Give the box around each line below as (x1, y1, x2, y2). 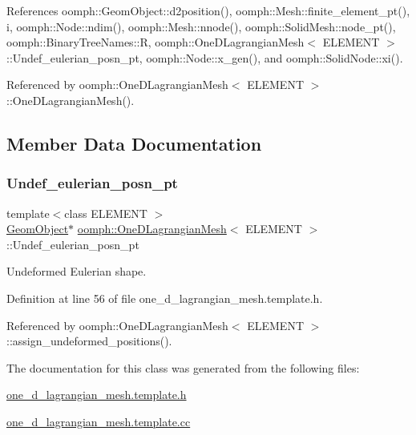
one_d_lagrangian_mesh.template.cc (6, 413, 191, 429)
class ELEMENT (64, 204, 147, 221)
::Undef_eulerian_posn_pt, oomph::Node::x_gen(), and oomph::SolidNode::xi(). (6, 49, 403, 66)
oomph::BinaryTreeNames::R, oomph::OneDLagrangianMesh (6, 34, 305, 50)
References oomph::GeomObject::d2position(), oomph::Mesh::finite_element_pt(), (6, 2, 410, 18)
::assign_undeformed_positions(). (6, 332, 172, 349)
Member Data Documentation (6, 131, 262, 155)
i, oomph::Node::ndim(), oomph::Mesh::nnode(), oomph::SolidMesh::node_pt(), (6, 18, 396, 34)
